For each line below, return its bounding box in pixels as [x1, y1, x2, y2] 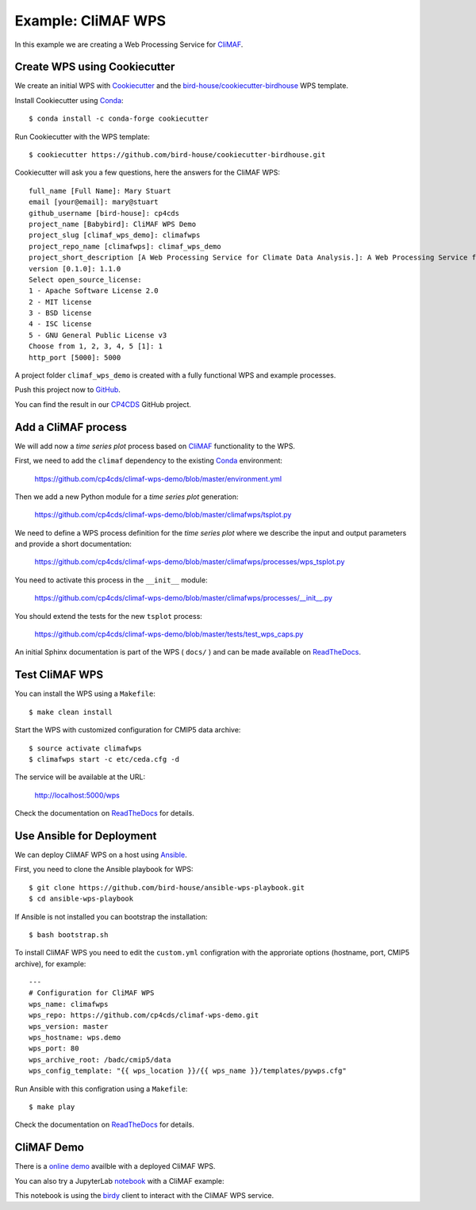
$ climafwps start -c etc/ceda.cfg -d [29, 755, 180, 763]
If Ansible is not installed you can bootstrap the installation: [14, 912, 208, 921]
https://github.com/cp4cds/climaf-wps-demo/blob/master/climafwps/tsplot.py [34, 510, 292, 520]
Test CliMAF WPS [14, 668, 103, 682]
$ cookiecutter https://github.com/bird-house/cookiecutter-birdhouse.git [29, 151, 326, 159]
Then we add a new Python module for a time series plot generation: [14, 492, 239, 501]
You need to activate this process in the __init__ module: [14, 575, 208, 585]
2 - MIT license [29, 298, 92, 306]
